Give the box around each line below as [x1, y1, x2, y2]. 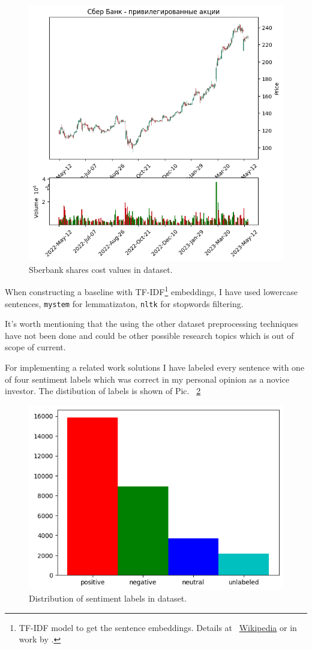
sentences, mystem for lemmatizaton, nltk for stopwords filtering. [5, 297, 244, 310]
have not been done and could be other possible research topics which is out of [5, 329, 294, 341]
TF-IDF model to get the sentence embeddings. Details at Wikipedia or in [19, 621, 297, 633]
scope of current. [5, 341, 66, 353]
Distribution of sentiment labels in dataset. [29, 592, 187, 605]
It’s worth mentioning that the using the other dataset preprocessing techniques [5, 317, 299, 330]
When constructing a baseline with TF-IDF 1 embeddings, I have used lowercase [5, 284, 298, 298]
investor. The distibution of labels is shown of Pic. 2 [5, 384, 201, 397]
